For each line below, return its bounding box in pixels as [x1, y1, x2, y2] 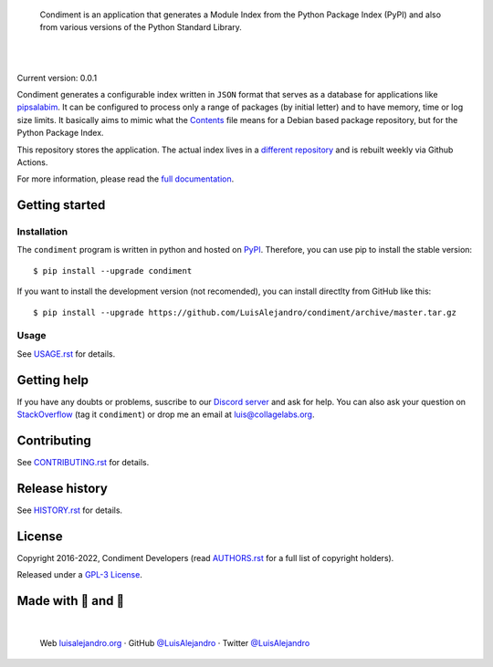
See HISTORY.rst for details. [16, 505, 123, 516]
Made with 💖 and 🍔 [16, 593, 125, 609]
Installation [16, 225, 68, 238]
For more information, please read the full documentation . [16, 173, 235, 184]
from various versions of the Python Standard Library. [39, 22, 242, 33]
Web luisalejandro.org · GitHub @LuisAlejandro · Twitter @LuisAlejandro [39, 638, 310, 649]
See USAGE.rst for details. [16, 348, 116, 360]
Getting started [16, 197, 106, 214]
